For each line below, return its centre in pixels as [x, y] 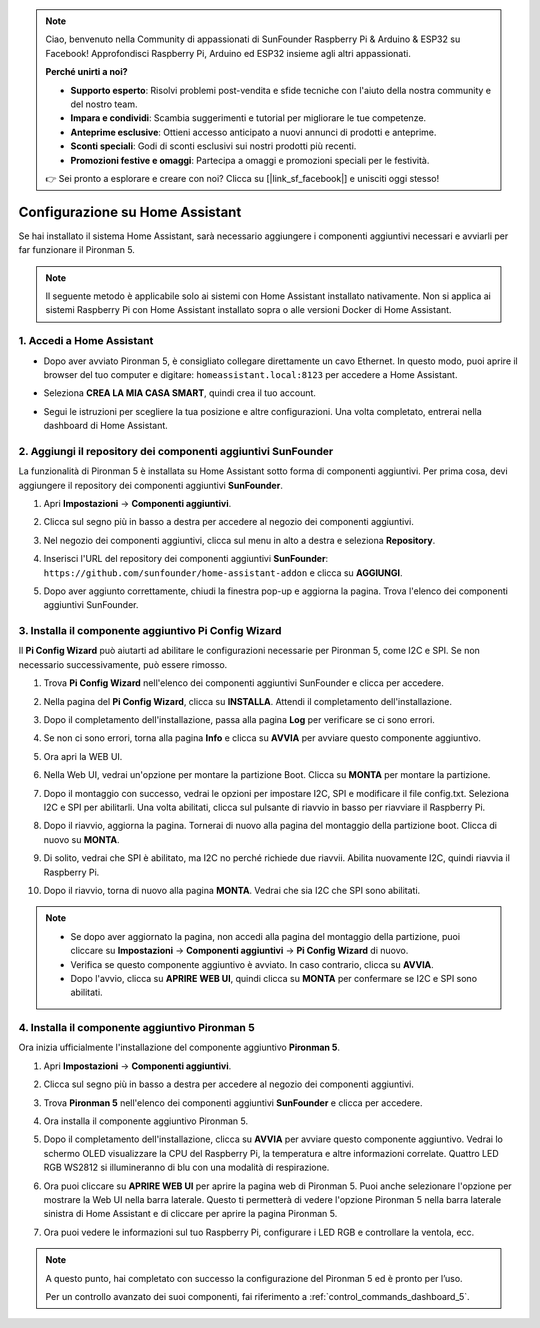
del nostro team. [104, 104]
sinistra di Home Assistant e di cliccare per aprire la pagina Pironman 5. [190, 1214]
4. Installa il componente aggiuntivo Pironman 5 [136, 1028]
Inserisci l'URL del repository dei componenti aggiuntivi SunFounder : [186, 559]
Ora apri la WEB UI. [83, 756]
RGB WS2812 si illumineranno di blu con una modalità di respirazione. [186, 1167]
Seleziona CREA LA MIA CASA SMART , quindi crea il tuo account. [180, 393]
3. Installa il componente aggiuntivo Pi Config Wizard [150, 631]
